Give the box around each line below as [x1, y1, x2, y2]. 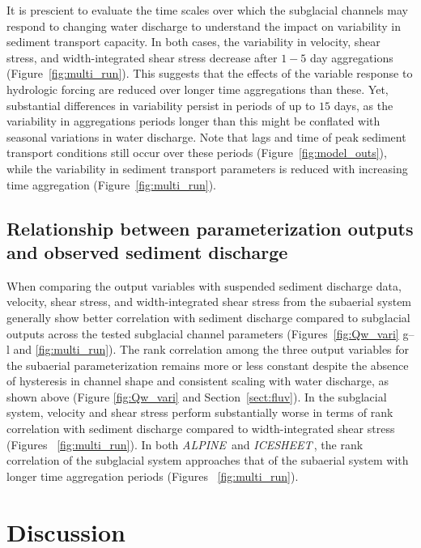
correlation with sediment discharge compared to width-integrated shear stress [6, 420, 395, 437]
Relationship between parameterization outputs [6, 215, 414, 240]
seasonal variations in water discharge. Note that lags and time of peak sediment [6, 128, 406, 145]
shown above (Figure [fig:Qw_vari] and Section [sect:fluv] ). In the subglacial [6, 388, 387, 405]
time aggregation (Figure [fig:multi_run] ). [6, 176, 216, 193]
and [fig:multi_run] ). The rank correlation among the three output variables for [13, 341, 410, 358]
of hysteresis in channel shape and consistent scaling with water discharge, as [6, 372, 389, 389]
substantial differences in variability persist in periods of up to [6, 96, 316, 113]
